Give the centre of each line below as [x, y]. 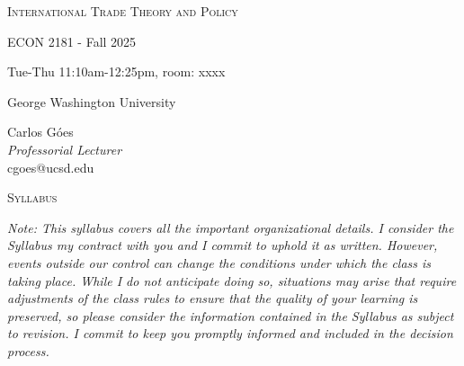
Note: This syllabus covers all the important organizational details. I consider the [231, 227]
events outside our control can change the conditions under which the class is [219, 262]
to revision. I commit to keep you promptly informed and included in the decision [230, 333]
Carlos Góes [40, 132]
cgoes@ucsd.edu [51, 167]
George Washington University [92, 101]
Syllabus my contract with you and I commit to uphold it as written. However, [223, 245]
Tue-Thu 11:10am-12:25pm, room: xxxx [116, 71]
